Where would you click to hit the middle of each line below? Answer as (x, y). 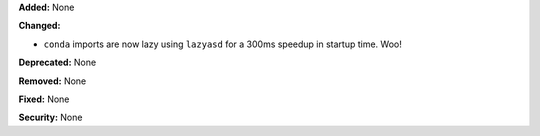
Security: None (50, 117)
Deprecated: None (57, 62)
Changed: (39, 26)
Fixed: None (44, 99)
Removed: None (52, 81)
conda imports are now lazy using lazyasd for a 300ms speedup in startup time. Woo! (222, 44)
